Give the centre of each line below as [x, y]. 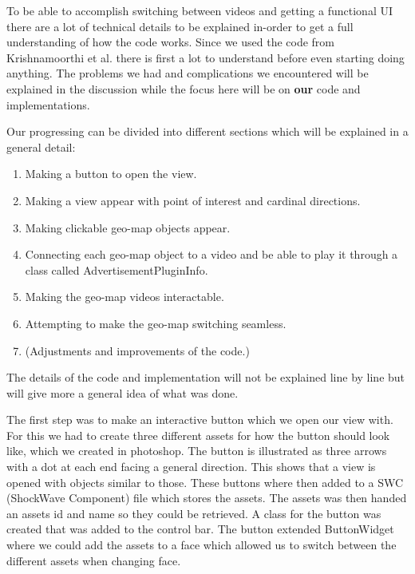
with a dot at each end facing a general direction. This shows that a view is [191, 467]
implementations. [48, 104]
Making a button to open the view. [111, 174]
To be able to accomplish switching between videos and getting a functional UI [200, 10]
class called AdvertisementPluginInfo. [117, 269]
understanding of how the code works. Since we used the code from [170, 42]
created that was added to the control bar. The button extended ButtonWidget [200, 529]
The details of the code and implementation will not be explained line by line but [206, 377]
